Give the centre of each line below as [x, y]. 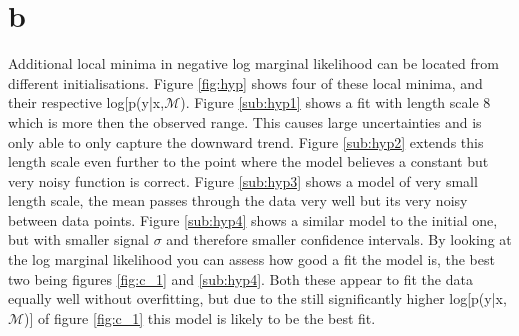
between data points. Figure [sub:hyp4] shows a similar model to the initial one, [253, 219]
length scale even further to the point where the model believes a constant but [248, 161]
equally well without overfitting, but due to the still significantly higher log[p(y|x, [257, 298]
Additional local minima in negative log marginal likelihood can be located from [253, 63]
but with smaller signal [78, 239]
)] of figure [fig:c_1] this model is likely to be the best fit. [200, 317]
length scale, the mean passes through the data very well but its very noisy [238, 200]
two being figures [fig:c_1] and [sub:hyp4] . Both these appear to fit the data [240, 278]
